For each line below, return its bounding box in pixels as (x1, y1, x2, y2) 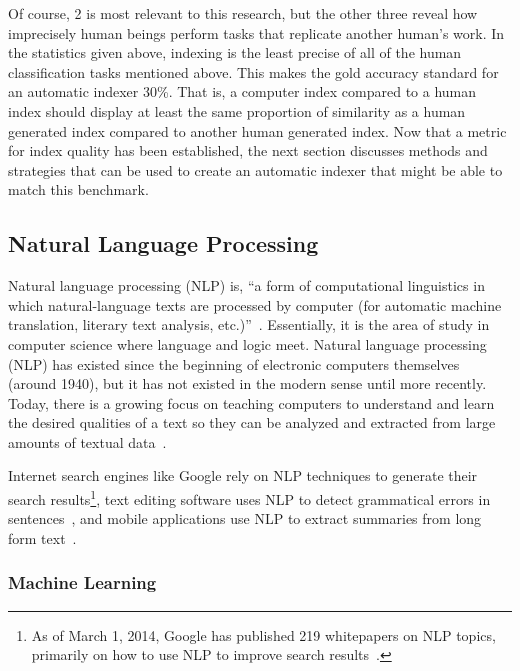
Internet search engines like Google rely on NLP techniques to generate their (8, 465, 478, 486)
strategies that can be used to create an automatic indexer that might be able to (8, 159, 503, 180)
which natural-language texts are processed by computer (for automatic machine (8, 294, 502, 315)
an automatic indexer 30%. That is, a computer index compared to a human (8, 81, 477, 102)
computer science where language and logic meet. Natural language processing (8, 333, 487, 354)
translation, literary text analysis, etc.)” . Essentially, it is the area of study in (8, 314, 490, 335)
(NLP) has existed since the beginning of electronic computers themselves (8, 353, 460, 374)
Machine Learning (8, 570, 157, 595)
